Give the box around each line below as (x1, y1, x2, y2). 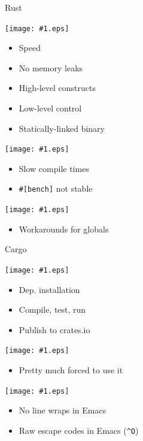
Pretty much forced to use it (19, 364, 123, 376)
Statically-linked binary (19, 122, 105, 134)
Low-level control (19, 102, 82, 114)
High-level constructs (19, 81, 96, 94)
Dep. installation (19, 283, 80, 295)
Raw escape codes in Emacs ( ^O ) (19, 424, 139, 436)
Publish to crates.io (19, 323, 90, 336)
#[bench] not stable (19, 182, 93, 195)
